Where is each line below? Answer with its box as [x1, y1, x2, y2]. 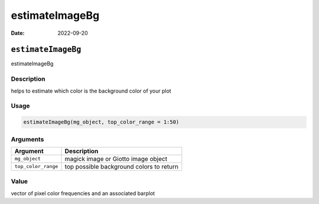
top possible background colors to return [64, 162, 178, 170]
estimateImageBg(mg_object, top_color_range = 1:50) [23, 119, 180, 126]
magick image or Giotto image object [64, 154, 168, 163]
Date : [11, 29, 25, 37]
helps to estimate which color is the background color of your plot [11, 87, 171, 94]
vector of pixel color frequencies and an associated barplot [11, 189, 155, 197]
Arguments [11, 135, 44, 143]
